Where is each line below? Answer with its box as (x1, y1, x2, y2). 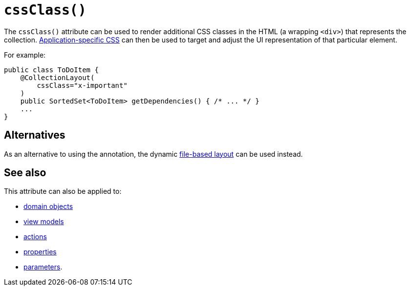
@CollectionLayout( (20, 73, 95, 82)
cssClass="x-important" (37, 81, 128, 89)
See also (4, 166, 46, 179)
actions (23, 232, 47, 241)
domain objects (23, 202, 73, 211)
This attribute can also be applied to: (4, 187, 122, 196)
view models (23, 217, 64, 226)
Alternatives (4, 129, 65, 142)
